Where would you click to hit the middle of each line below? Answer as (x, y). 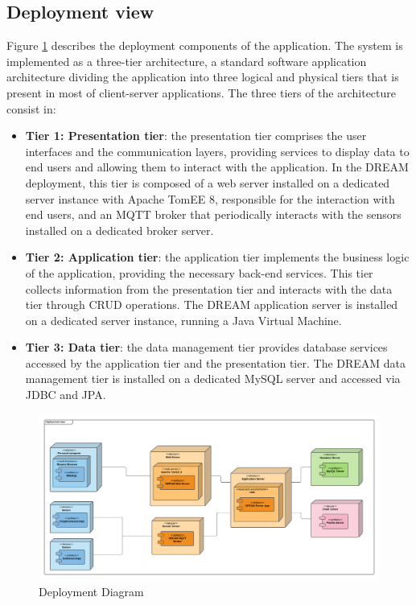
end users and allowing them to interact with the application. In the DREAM (217, 167)
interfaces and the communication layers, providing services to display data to (217, 151)
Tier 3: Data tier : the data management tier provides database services (206, 347)
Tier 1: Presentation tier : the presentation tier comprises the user (196, 136)
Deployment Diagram (91, 591)
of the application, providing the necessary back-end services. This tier (199, 272)
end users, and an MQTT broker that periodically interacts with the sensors (213, 214)
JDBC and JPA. (66, 395)
